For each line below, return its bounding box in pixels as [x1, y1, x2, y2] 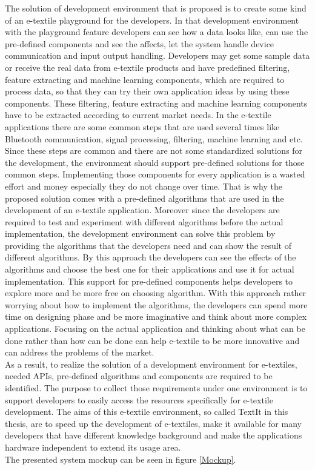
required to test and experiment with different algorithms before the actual [5, 215, 283, 228]
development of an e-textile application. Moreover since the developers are [5, 204, 280, 216]
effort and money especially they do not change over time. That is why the [5, 179, 282, 192]
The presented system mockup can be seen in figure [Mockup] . [5, 452, 236, 465]
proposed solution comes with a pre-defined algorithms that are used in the [5, 191, 284, 204]
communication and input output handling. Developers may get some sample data [5, 49, 310, 62]
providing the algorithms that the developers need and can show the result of [5, 239, 291, 251]
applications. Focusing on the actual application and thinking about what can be [5, 322, 305, 335]
